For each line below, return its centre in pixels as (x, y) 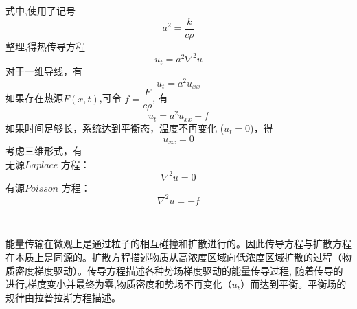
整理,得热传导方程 (45, 46)
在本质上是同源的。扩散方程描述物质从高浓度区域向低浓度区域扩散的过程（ (174, 256)
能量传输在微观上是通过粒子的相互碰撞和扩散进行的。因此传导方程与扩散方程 (178, 243)
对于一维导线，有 (44, 71)
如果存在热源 (34, 98)
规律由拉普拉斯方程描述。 (63, 297)
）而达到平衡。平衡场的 (293, 284)
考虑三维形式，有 (44, 150)
